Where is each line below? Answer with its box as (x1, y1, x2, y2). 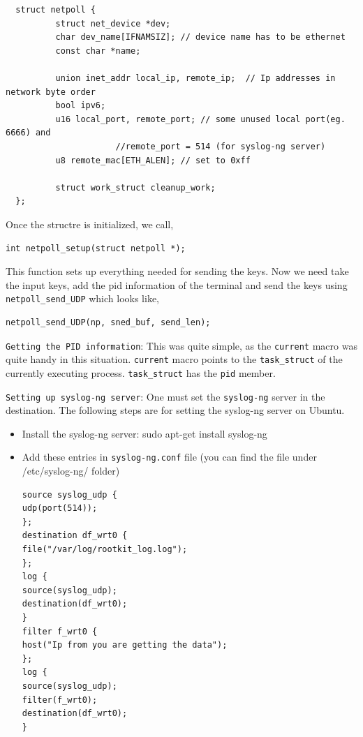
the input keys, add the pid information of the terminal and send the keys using (6, 277, 348, 292)
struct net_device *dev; (55, 18, 171, 29)
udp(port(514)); (22, 503, 98, 514)
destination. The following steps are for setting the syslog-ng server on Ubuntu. (6, 403, 345, 417)
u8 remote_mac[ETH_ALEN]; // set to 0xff (55, 155, 251, 165)
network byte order (6, 87, 96, 97)
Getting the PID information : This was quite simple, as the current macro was (6, 338, 357, 352)
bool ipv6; (55, 100, 106, 111)
